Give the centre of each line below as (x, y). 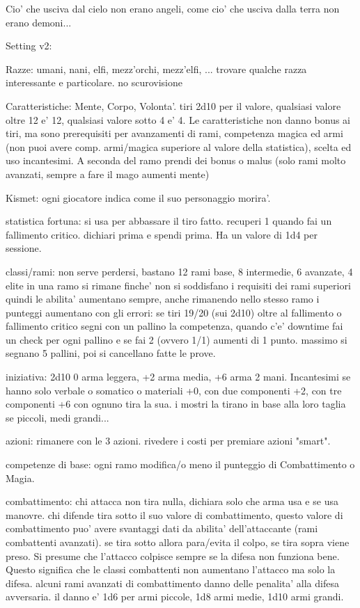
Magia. (20, 478)
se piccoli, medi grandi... (57, 417)
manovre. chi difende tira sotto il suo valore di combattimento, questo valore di (174, 514)
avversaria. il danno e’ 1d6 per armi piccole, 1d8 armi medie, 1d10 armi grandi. (175, 597)
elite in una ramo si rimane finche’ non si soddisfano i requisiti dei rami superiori (178, 285)
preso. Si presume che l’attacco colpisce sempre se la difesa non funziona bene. (173, 555)
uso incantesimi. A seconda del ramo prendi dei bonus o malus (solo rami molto (176, 160)
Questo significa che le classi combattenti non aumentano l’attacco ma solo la (171, 569)
